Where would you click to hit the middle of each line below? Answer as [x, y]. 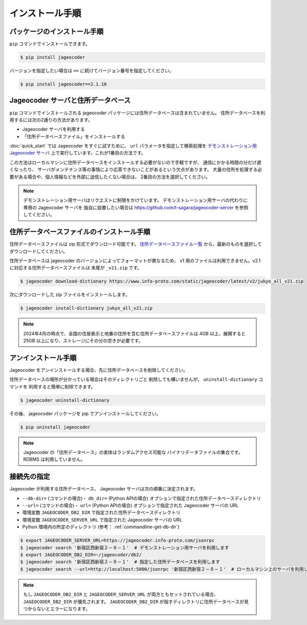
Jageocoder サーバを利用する [54, 129]
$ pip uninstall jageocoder [55, 427]
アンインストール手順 [43, 358]
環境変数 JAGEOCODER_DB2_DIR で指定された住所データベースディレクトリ [101, 512]
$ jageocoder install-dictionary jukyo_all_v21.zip [86, 308]
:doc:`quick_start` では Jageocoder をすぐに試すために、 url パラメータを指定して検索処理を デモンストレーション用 [133, 146]
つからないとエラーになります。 [57, 609]
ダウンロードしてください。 [39, 251]
